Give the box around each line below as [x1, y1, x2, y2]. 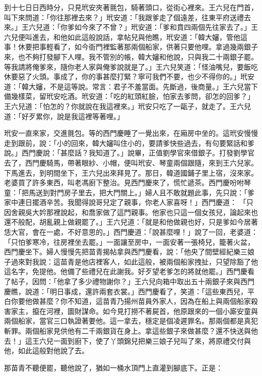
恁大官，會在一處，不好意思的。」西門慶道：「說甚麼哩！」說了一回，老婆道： [4, 227, 258, 237]
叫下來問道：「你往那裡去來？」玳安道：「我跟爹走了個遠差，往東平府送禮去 [4, 12, 251, 22]
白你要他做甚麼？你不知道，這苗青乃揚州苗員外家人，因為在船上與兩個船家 [4, 296, 251, 306]
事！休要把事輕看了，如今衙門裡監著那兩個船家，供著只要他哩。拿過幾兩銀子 [4, 41, 258, 52]
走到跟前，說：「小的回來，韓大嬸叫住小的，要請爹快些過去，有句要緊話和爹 [4, 137, 254, 148]
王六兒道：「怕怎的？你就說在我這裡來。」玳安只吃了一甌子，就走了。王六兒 [4, 100, 251, 111]
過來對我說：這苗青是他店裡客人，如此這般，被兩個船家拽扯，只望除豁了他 [11, 256, 258, 266]
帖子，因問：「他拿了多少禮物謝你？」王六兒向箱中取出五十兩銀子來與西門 [11, 276, 254, 287]
